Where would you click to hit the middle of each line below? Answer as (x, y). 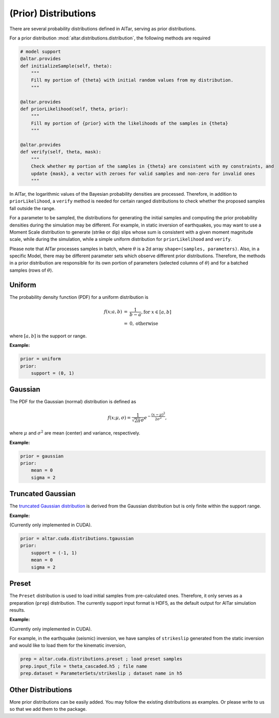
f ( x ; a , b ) (113, 312)
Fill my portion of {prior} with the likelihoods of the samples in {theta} (130, 123)
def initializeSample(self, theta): (66, 66)
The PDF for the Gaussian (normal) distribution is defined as (73, 402)
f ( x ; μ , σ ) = (119, 417)
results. (17, 610)
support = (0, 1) (53, 373)
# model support (41, 52)
